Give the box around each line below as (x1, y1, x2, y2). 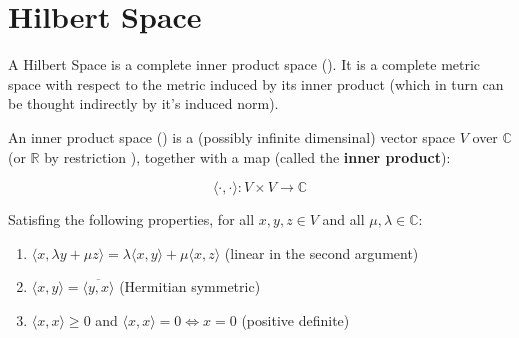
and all (322, 209, 365, 230)
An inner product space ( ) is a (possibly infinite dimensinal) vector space (8, 126, 456, 147)
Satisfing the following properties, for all (8, 209, 255, 230)
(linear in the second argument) (224, 242, 419, 263)
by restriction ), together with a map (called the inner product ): (44, 146, 451, 167)
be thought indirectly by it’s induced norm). (8, 93, 279, 114)
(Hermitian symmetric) (119, 276, 261, 297)
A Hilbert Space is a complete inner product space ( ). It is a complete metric (8, 54, 481, 75)
